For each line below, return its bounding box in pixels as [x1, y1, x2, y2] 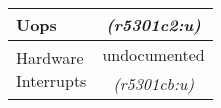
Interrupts [16, 69, 87, 92]
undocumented [102, 43, 205, 66]
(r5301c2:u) [106, 13, 201, 36]
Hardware [16, 46, 84, 69]
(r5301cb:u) [113, 72, 194, 95]
